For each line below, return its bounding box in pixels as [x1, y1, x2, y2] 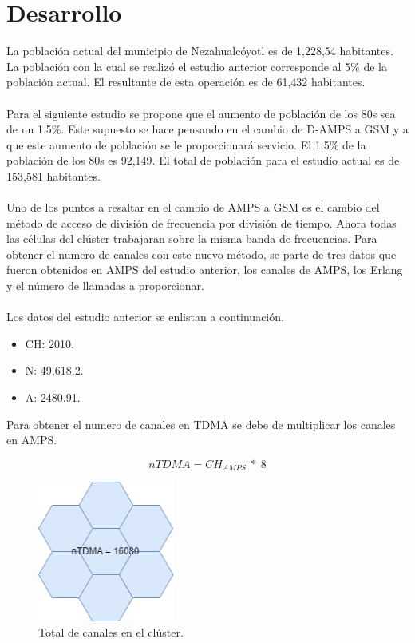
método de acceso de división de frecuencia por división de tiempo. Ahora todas [6, 214, 397, 231]
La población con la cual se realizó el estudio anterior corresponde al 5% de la [6, 58, 387, 74]
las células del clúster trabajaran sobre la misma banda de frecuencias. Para [6, 230, 377, 247]
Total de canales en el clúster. [38, 624, 184, 641]
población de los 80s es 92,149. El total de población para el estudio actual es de [6, 152, 400, 169]
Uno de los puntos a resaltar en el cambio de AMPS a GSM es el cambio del [6, 199, 380, 216]
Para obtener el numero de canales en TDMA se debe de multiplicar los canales [6, 415, 396, 432]
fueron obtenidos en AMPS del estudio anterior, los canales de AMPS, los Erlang [6, 261, 403, 278]
